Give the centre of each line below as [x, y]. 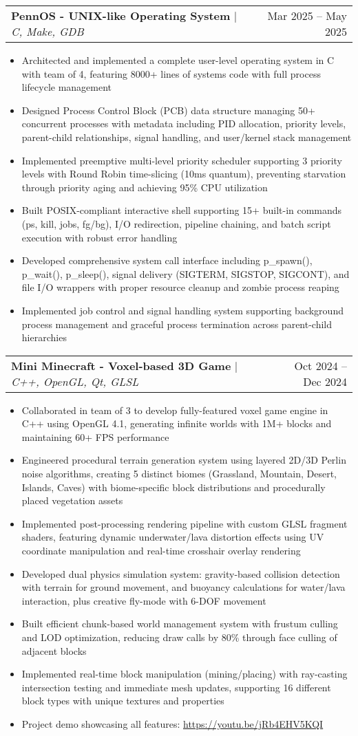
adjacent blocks [54, 650]
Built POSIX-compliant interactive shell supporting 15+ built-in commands [182, 210]
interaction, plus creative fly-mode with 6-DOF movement [144, 600]
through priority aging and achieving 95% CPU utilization [145, 187]
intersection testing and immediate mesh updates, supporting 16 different [176, 687]
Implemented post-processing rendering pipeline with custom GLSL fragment [185, 523]
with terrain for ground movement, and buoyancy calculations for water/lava [183, 587]
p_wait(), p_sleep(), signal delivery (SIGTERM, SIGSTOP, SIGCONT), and [186, 273]
